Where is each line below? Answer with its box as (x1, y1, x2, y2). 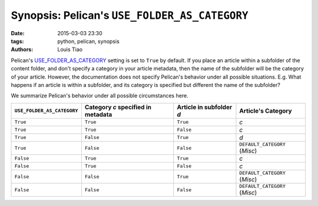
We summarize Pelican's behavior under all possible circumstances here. (11, 92, 188, 99)
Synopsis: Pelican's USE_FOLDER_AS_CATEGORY (11, 9, 249, 22)
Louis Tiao (57, 46, 82, 53)
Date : (11, 29, 25, 36)
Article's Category (239, 106, 292, 114)
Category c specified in (84, 103, 151, 111)
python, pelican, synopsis (57, 38, 120, 45)
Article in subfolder (177, 103, 233, 111)
